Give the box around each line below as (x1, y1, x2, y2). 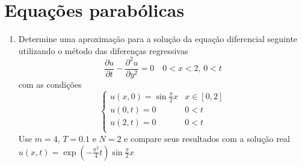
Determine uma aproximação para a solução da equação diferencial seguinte (18, 32, 298, 45)
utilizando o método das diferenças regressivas (18, 44, 188, 57)
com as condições (18, 78, 82, 90)
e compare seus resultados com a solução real (124, 132, 290, 144)
